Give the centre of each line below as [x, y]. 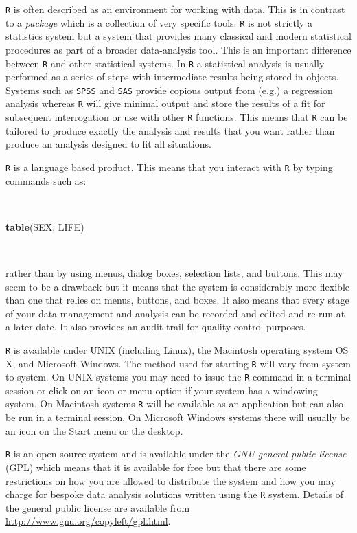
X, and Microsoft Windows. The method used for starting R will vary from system [178, 363]
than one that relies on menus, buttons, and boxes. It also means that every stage [177, 300]
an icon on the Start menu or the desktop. [94, 430]
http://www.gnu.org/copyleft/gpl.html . [88, 521]
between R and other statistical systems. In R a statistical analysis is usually [165, 63]
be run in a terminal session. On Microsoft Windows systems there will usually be [178, 417]
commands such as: [46, 180]
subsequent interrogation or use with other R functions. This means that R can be [177, 117]
